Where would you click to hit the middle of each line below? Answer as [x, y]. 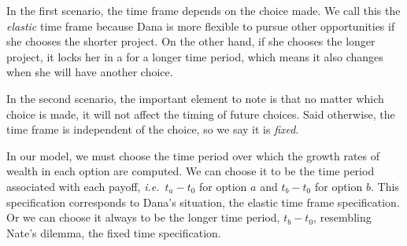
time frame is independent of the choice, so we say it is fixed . [153, 129]
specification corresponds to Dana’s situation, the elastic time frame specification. [203, 202]
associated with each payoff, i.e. [83, 186]
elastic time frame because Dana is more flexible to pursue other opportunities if [201, 26]
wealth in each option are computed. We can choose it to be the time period [191, 171]
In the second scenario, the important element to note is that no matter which [195, 98]
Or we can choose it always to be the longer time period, [143, 217]
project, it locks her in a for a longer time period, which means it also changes [195, 56]
